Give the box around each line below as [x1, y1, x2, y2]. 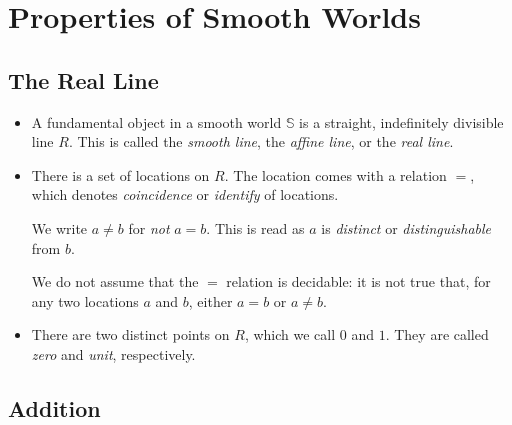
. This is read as [206, 217, 305, 238]
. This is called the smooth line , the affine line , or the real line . [68, 131, 454, 152]
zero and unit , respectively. [31, 343, 196, 364]
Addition [8, 392, 101, 423]
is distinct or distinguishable [321, 217, 492, 238]
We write [31, 217, 88, 238]
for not [128, 217, 170, 238]
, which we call [244, 324, 336, 345]
